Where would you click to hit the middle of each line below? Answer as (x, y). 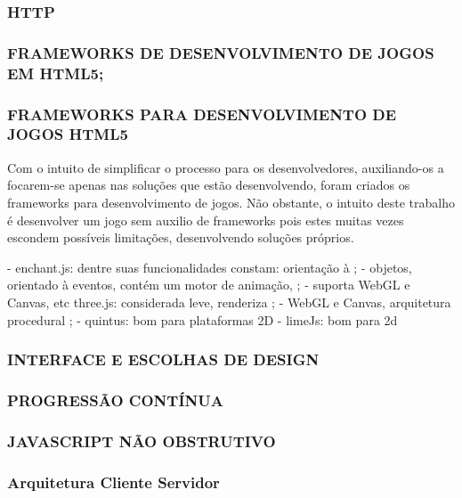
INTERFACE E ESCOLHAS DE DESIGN (163, 359)
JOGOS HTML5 (68, 134)
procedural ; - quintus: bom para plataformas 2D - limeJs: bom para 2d (203, 319)
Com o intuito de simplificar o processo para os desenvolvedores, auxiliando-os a (226, 167)
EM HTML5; (56, 73)
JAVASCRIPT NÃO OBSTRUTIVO (142, 441)
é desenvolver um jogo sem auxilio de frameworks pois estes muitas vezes (206, 220)
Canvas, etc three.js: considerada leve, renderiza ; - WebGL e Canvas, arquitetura (229, 302)
